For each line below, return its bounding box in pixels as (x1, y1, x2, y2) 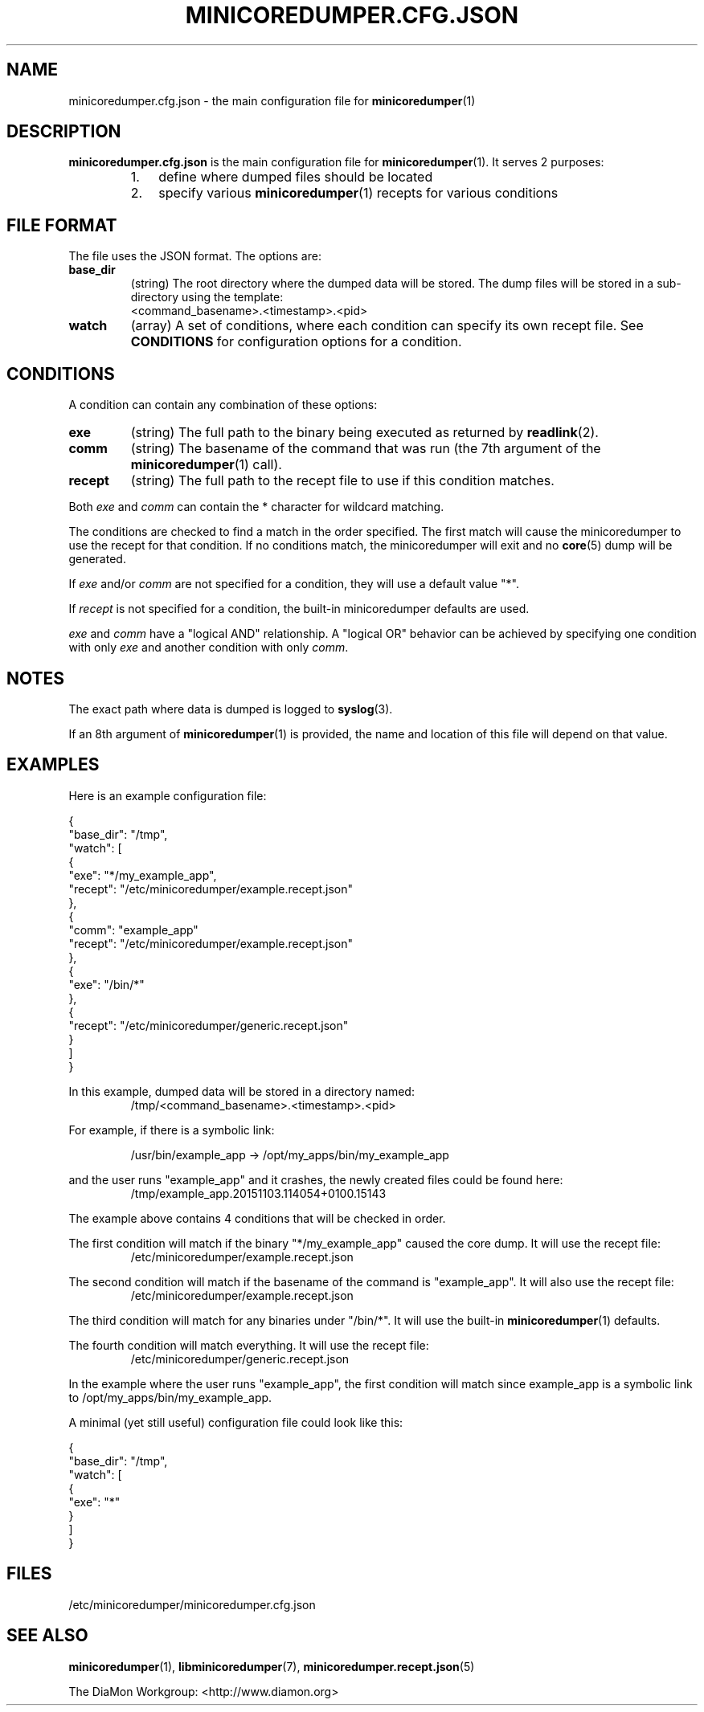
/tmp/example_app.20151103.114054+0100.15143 (130, 1186, 387, 1200)
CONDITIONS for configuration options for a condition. (130, 333, 462, 350)
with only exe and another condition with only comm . (68, 640, 349, 655)
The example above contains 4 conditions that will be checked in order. (68, 1211, 446, 1225)
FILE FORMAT (6, 215, 117, 235)
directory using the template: (130, 290, 284, 304)
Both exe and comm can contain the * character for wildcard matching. (68, 500, 444, 514)
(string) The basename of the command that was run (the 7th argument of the (130, 440, 601, 457)
